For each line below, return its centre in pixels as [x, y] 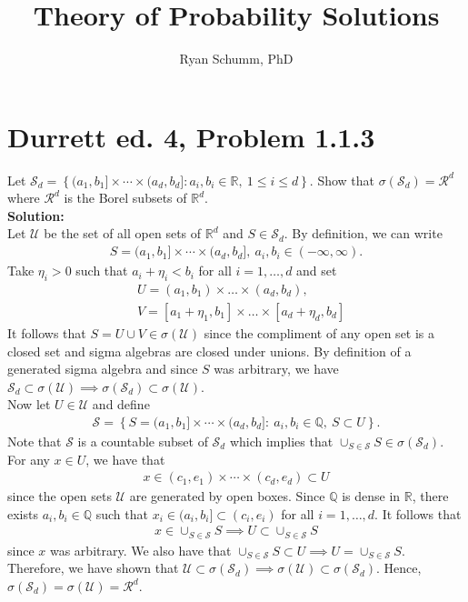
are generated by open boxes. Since [227, 496]
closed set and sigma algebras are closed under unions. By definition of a [209, 351]
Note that [35, 441]
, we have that [125, 459]
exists [23, 513]
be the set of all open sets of [123, 233]
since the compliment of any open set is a [319, 332]
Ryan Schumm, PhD [236, 59]
